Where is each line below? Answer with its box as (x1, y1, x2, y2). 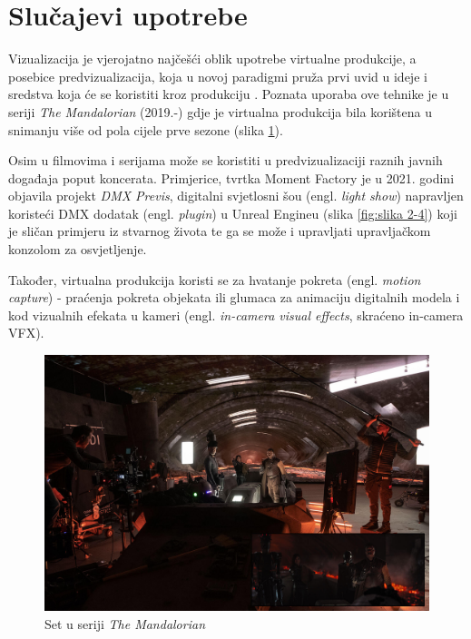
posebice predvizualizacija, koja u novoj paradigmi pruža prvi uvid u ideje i (8, 66, 427, 85)
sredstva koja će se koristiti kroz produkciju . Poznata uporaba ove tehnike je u (8, 84, 449, 103)
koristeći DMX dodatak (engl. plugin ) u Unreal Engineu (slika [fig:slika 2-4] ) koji (8, 203, 457, 222)
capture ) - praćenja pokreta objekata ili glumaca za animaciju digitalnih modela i (8, 288, 460, 307)
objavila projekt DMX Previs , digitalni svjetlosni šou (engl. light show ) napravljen (8, 186, 464, 205)
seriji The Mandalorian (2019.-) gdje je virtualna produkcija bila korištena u (8, 102, 432, 121)
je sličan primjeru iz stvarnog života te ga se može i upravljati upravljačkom (8, 221, 431, 241)
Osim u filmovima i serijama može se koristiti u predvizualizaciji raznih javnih (8, 151, 443, 170)
